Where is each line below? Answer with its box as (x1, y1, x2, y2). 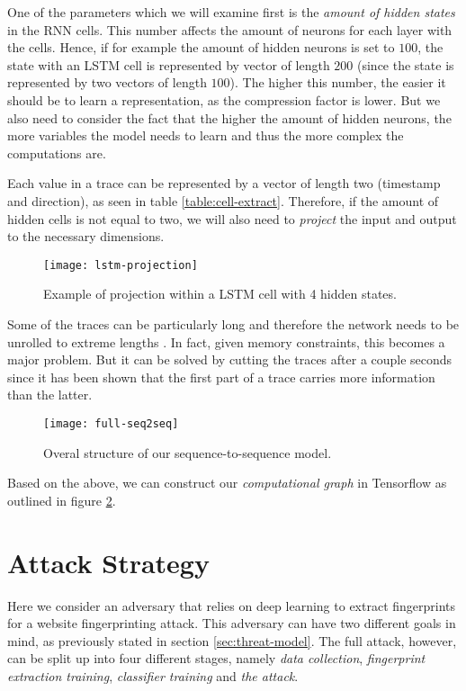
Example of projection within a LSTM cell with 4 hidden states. (43, 284, 397, 303)
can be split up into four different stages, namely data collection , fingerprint (7, 649, 426, 668)
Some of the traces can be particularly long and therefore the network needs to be (7, 314, 460, 333)
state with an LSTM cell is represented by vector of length (7, 55, 330, 74)
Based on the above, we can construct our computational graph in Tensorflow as (7, 473, 447, 492)
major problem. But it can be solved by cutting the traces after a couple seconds (7, 350, 453, 369)
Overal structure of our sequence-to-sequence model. (43, 443, 332, 462)
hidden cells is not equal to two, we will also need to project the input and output (7, 209, 457, 228)
